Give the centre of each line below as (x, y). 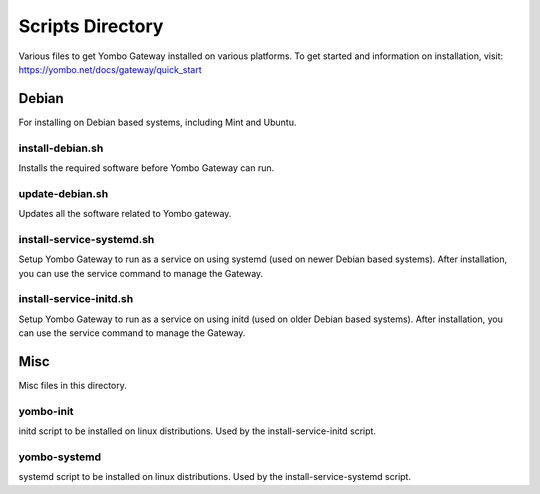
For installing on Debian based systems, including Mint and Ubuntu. (157, 122)
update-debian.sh (63, 193)
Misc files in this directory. (72, 386)
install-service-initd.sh (76, 299)
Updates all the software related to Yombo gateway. (125, 214)
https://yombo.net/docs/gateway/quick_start (110, 69)
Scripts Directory (91, 26)
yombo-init (46, 411)
